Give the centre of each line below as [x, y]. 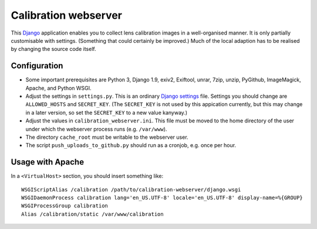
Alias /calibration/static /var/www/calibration [92, 214]
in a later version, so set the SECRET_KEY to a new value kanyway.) [107, 112]
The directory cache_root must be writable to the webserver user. [107, 137]
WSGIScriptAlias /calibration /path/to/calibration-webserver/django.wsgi [131, 189]
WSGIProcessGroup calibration [65, 206]
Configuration [37, 66]
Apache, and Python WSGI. [58, 88]
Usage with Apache [48, 162]
